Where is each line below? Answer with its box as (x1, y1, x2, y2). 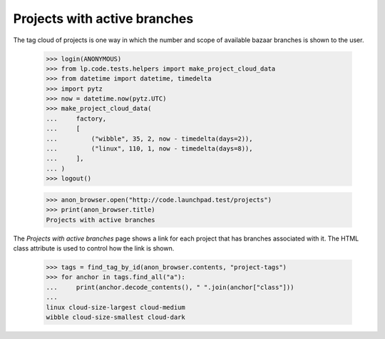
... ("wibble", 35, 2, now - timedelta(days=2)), (46, 134, 253, 143)
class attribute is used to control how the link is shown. (13, 243, 175, 253)
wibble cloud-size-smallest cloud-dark (46, 313, 185, 321)
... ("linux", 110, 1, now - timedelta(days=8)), (46, 145, 253, 153)
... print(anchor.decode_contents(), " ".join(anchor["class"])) (46, 283, 294, 291)
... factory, (46, 114, 107, 123)
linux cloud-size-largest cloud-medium (46, 303, 185, 311)
